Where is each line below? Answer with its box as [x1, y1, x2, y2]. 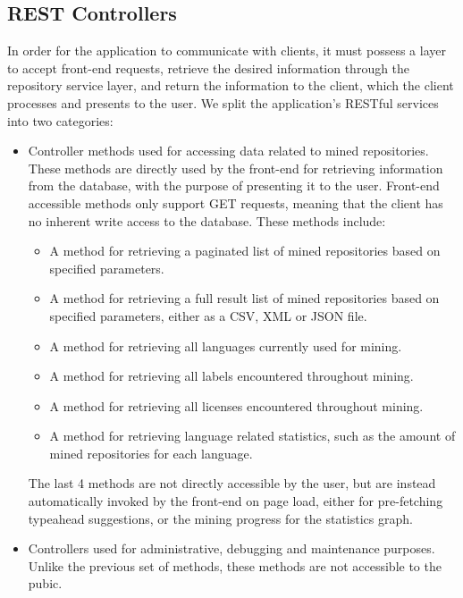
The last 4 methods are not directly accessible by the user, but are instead [28, 474, 436, 493]
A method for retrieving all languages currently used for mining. [49, 336, 402, 355]
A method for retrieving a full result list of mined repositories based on [49, 289, 440, 307]
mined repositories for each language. [49, 443, 253, 462]
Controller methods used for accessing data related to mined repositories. [28, 141, 429, 160]
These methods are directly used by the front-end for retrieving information [28, 158, 443, 177]
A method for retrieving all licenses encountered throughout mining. [49, 396, 424, 415]
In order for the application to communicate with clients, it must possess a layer [7, 41, 446, 60]
